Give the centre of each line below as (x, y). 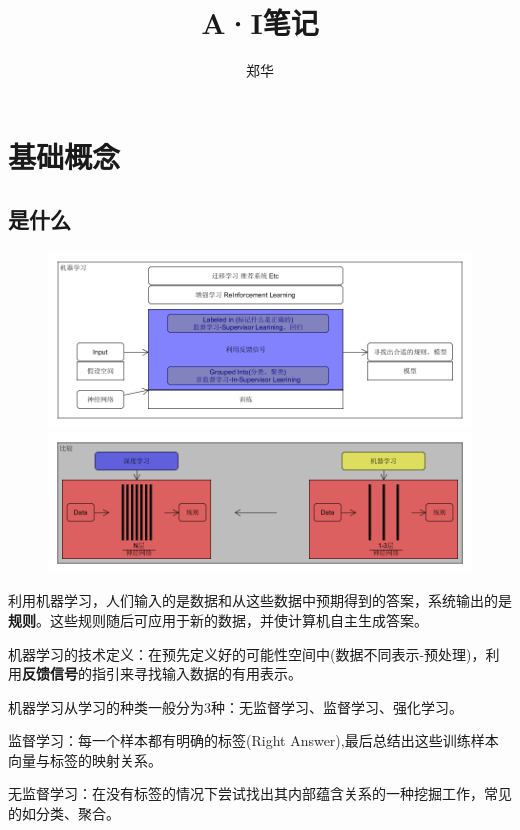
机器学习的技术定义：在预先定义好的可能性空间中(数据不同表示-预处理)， (247, 653)
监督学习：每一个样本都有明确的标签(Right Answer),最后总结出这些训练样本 (253, 740)
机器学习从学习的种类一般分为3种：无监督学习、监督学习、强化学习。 (235, 706)
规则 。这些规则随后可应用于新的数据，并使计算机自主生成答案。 (218, 619)
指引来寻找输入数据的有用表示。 (196, 673)
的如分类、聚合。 (64, 813)
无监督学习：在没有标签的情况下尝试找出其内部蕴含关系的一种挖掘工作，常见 (260, 793)
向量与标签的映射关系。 (85, 759)
